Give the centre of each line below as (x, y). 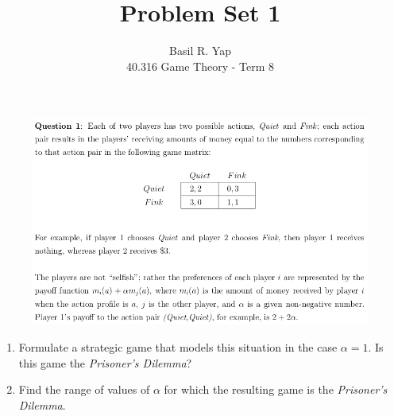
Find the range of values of (84, 389)
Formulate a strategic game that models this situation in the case (178, 346)
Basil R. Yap (200, 51)
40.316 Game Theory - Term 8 (200, 66)
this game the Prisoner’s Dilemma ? (105, 362)
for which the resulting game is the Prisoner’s (276, 389)
